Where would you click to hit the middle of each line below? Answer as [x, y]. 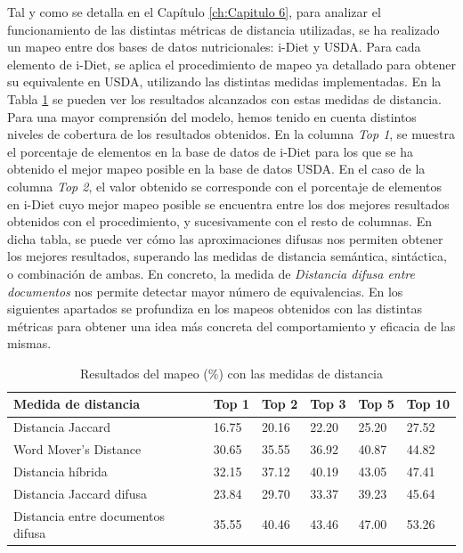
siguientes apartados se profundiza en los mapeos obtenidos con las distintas [215, 309]
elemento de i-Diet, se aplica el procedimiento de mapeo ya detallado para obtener [231, 64]
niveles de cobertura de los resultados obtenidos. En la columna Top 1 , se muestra [231, 134]
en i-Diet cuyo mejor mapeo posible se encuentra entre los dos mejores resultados [228, 203]
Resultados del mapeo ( [144, 373]
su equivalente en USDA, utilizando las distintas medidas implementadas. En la [224, 81]
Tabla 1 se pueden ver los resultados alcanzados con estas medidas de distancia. [225, 98]
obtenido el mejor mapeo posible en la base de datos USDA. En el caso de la [216, 169]
